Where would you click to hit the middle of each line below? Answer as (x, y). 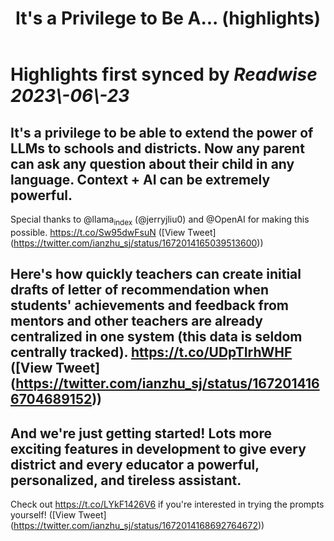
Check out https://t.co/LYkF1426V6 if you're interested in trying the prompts (167, 504)
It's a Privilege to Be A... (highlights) (168, 18)
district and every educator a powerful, (135, 464)
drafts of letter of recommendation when (140, 290)
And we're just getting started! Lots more (141, 433)
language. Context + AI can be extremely (140, 179)
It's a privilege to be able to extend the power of (162, 132)
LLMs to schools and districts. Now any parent (157, 148)
